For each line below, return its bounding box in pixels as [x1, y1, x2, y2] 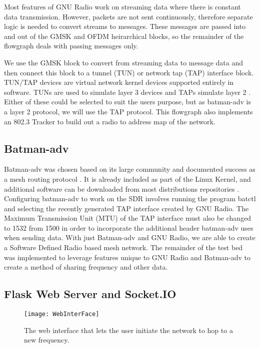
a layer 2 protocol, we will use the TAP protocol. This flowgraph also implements [4, 106, 253, 116]
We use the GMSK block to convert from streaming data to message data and [4, 57, 243, 67]
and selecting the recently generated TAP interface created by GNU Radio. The [4, 203, 249, 213]
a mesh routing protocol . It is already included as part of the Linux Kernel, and [4, 173, 251, 184]
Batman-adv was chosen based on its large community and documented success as [4, 164, 255, 174]
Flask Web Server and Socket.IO [4, 286, 176, 302]
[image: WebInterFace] [24, 311, 99, 318]
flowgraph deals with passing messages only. [4, 40, 138, 51]
